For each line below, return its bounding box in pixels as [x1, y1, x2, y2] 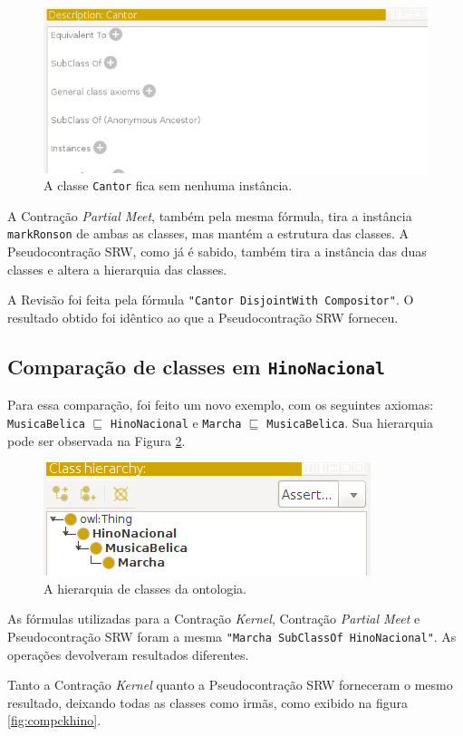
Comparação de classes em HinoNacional [7, 352, 385, 380]
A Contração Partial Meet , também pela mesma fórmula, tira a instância [7, 206, 412, 225]
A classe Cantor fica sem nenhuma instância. [43, 176, 293, 195]
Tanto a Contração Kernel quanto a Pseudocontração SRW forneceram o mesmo [7, 675, 453, 694]
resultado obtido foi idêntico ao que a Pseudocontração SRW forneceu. [7, 307, 399, 326]
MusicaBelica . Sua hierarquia [266, 412, 433, 431]
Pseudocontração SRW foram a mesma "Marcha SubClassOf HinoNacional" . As [7, 626, 457, 645]
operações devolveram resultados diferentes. [7, 644, 249, 663]
